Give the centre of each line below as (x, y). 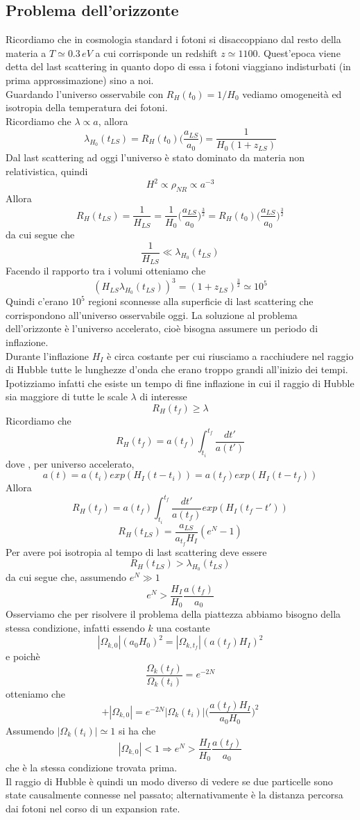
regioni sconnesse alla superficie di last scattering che (201, 301)
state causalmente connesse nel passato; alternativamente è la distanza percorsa (174, 795)
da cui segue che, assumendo (66, 577)
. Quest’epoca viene (299, 52)
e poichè (23, 656)
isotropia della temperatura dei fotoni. (87, 107)
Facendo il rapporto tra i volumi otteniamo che (106, 271)
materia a (26, 52)
